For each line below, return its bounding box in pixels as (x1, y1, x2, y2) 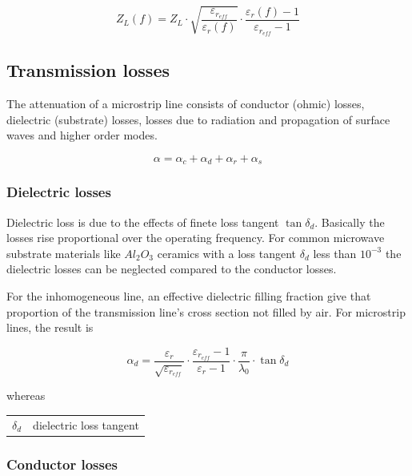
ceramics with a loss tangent (157, 244, 297, 261)
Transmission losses (6, 58, 170, 83)
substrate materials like (6, 244, 121, 261)
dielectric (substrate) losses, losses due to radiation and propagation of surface (6, 111, 390, 127)
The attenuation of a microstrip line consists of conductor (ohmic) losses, (6, 95, 365, 112)
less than (313, 244, 357, 261)
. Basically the (314, 213, 385, 230)
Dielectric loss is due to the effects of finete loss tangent (6, 213, 279, 230)
